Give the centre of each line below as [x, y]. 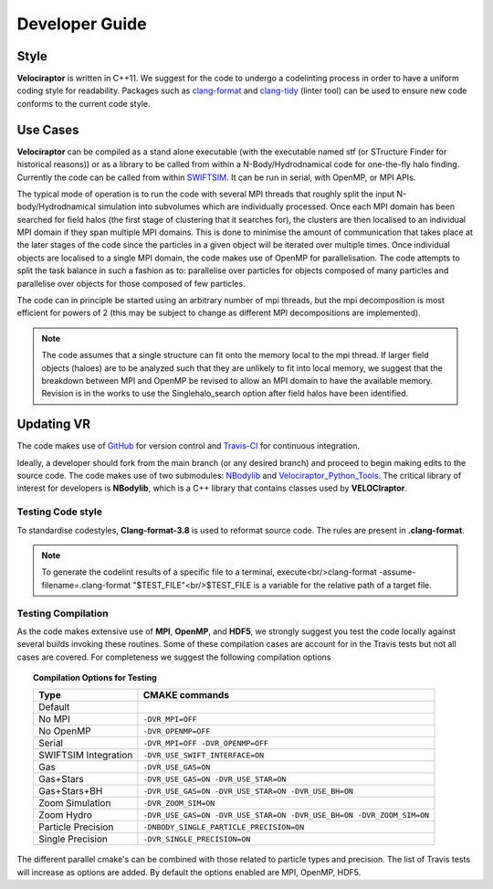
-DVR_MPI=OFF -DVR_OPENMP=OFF [206, 743]
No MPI [54, 719]
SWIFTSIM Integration [85, 756]
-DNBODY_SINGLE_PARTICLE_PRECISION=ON [224, 827]
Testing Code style [60, 512]
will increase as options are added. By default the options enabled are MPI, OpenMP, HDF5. [189, 872]
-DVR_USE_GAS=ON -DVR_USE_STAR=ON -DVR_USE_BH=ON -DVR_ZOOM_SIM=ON [286, 815]
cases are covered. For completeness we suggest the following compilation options [174, 657]
